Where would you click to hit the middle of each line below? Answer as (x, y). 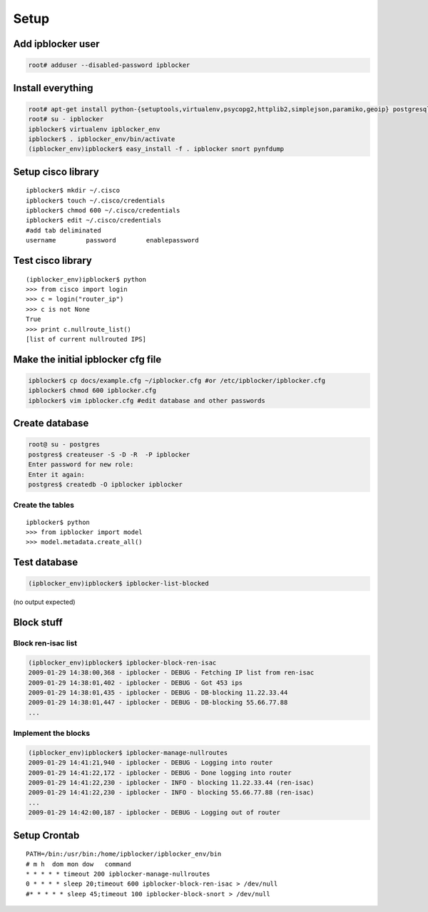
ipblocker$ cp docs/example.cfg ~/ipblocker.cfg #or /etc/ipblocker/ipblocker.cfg (177, 381)
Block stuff (38, 623)
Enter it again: (57, 475)
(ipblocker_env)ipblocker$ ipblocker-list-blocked (119, 584)
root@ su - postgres (64, 445)
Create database (51, 423)
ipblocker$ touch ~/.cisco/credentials (96, 200)
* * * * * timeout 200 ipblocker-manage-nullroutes (118, 874)
